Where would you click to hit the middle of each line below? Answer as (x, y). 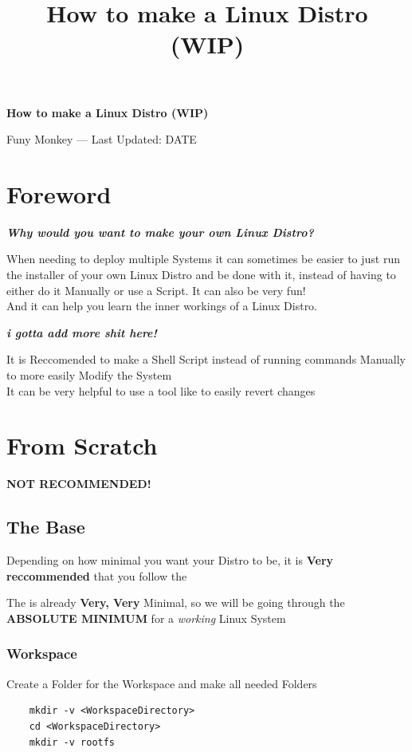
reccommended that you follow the (97, 575)
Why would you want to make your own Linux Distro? (160, 232)
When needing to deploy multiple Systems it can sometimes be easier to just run (204, 259)
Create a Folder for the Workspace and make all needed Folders (162, 683)
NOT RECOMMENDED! (79, 484)
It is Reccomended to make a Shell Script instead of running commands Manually (206, 359)
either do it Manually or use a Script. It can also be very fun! (156, 290)
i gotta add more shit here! (82, 332)
